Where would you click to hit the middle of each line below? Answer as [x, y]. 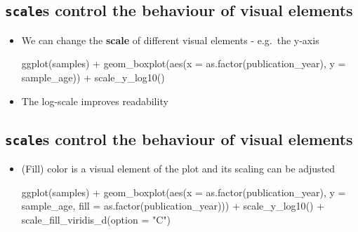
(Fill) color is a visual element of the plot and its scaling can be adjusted [178, 168]
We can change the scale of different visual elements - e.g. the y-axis [170, 40]
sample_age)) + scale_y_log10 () [93, 77]
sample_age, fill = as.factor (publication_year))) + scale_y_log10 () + [173, 206]
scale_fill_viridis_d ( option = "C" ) [96, 219]
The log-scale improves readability [95, 101]
